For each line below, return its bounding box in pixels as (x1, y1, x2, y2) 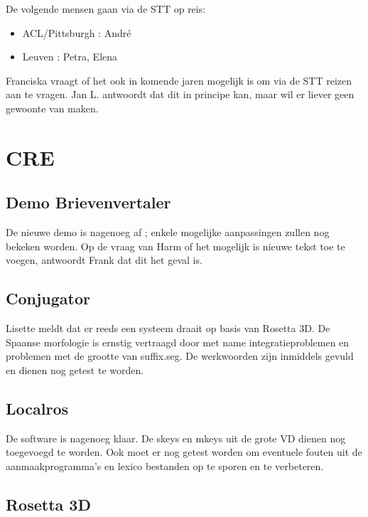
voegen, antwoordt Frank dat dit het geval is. (6, 252, 202, 267)
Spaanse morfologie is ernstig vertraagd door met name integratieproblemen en (6, 334, 350, 349)
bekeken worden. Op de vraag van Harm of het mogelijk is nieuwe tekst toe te (6, 238, 345, 253)
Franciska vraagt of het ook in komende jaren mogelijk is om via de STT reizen (6, 73, 352, 87)
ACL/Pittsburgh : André (22, 25, 131, 40)
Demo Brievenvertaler (6, 191, 171, 213)
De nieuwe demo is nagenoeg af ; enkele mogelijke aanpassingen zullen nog (6, 225, 330, 240)
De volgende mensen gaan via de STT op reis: (6, 1, 206, 16)
